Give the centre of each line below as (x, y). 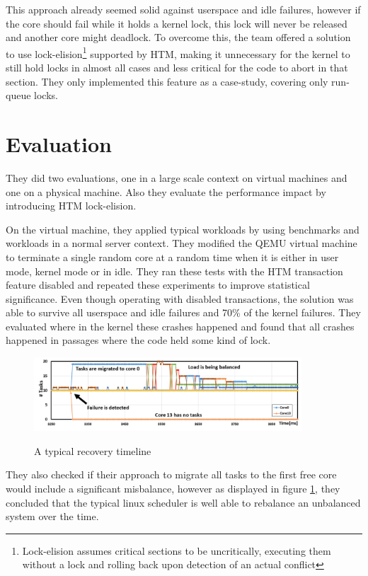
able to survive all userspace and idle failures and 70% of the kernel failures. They (183, 312)
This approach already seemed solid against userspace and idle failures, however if (183, 9)
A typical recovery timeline (93, 450)
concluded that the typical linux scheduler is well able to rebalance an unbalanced (183, 502)
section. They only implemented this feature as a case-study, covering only (167, 81)
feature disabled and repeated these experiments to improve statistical (158, 285)
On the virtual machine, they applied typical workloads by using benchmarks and (183, 229)
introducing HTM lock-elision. (71, 206)
